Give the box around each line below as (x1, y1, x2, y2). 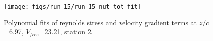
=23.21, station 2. (39, 27, 93, 37)
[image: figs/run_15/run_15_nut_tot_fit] (4, 3, 142, 10)
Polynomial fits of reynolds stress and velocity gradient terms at (4, 17, 197, 27)
